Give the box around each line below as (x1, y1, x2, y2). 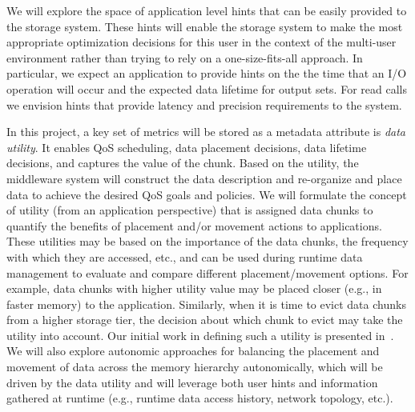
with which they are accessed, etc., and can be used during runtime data (6, 248, 363, 265)
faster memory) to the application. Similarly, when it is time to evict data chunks (6, 295, 406, 312)
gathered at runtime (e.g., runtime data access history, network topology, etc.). (6, 390, 393, 406)
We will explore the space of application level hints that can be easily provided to (6, 2, 407, 18)
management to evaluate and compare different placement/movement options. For (6, 264, 409, 281)
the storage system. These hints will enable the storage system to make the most (6, 18, 403, 34)
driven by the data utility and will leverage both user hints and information (6, 374, 378, 390)
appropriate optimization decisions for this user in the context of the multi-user (6, 34, 397, 50)
